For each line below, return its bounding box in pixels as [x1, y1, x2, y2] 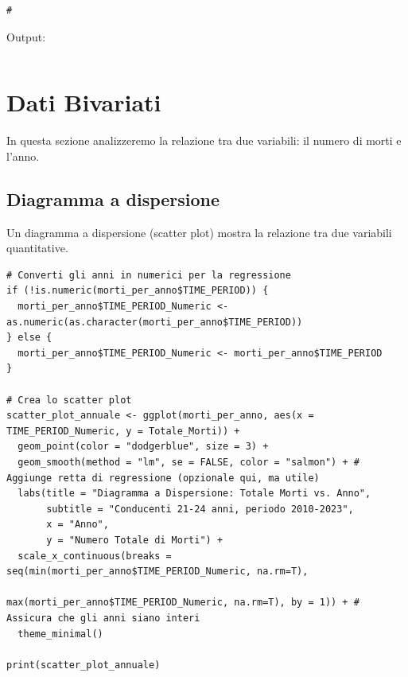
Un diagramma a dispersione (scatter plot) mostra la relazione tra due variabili [6, 224, 392, 240]
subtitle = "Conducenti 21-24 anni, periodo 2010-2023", [46, 503, 354, 515]
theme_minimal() [17, 628, 103, 640]
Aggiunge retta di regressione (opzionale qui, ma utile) [6, 472, 320, 484]
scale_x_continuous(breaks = [17, 550, 172, 562]
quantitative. [6, 239, 68, 256]
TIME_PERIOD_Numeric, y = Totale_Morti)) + [6, 425, 240, 437]
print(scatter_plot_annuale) [6, 659, 161, 671]
